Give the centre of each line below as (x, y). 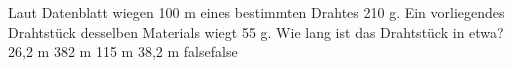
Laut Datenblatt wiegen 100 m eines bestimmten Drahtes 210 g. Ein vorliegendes (256, 12)
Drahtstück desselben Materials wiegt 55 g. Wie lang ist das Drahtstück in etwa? (256, 31)
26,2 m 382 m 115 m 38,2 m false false (123, 51)
